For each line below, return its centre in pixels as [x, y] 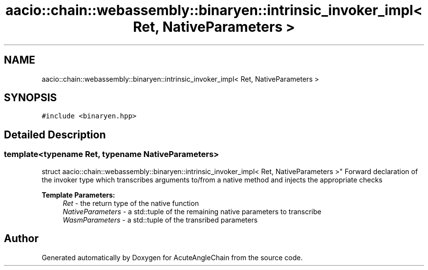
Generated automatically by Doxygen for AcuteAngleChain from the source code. [172, 257]
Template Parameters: [78, 195]
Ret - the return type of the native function [131, 203]
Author [21, 239]
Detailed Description [55, 135]
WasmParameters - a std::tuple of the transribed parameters [160, 220]
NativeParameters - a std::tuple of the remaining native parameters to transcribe [192, 211]
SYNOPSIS [31, 98]
